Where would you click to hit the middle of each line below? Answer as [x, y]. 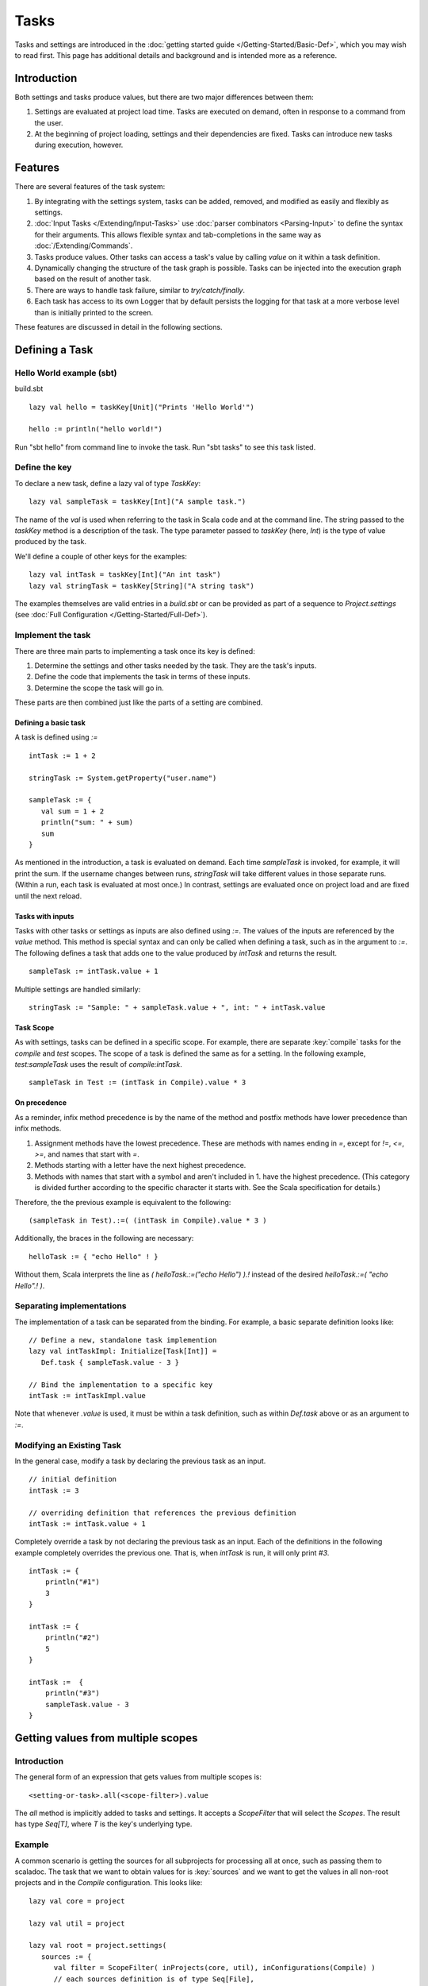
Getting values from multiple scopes [106, 1738]
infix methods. [38, 1129]
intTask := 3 [54, 1490]
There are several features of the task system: [90, 187]
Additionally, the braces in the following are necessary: [104, 1238]
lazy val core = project [77, 1901]
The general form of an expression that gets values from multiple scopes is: [138, 1777]
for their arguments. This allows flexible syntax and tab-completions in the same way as [178, 234]
